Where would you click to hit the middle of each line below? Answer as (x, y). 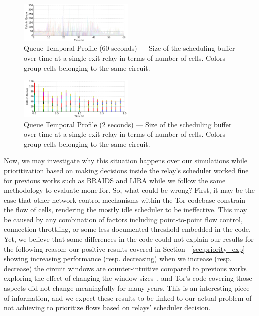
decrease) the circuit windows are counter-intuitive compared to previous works (125, 268)
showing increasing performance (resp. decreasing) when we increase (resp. (118, 259)
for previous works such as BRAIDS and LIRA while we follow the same (115, 180)
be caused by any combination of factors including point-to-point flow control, (123, 219)
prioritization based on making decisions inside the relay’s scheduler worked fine (126, 170)
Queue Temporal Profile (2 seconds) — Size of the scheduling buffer (128, 124)
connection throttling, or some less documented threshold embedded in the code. (127, 229)
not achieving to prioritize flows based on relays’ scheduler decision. (107, 308)
